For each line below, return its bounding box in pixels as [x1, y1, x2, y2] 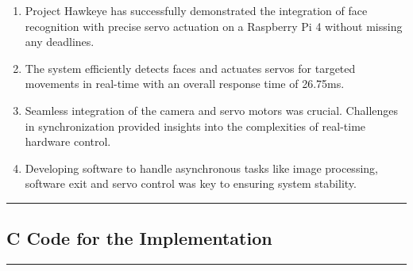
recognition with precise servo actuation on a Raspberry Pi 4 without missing [25, 17, 403, 34]
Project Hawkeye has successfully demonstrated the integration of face [25, 2, 368, 18]
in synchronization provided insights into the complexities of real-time [25, 117, 366, 134]
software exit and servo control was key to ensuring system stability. [25, 175, 357, 192]
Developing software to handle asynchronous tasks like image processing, [25, 159, 378, 176]
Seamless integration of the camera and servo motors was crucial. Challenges [25, 101, 399, 118]
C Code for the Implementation [6, 226, 272, 250]
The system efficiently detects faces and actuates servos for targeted [25, 59, 356, 76]
